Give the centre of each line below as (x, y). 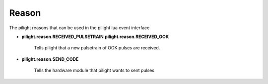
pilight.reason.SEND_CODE (50, 59)
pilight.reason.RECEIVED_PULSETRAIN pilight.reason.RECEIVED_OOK (95, 37)
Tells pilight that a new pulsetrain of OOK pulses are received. (97, 48)
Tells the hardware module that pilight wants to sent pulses (94, 70)
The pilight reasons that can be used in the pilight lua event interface (79, 28)
